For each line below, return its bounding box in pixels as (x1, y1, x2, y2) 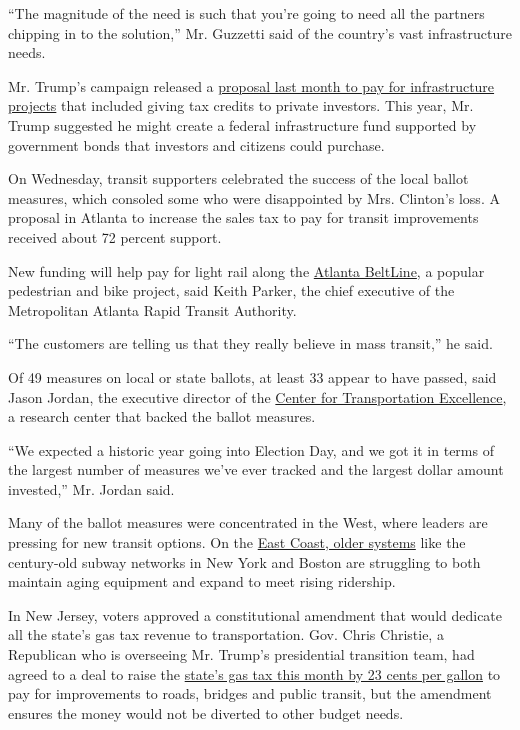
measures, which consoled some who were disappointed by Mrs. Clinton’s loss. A (8, 187, 500, 208)
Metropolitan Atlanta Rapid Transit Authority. (8, 299, 297, 320)
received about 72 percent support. (8, 226, 222, 247)
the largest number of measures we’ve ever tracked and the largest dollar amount (8, 459, 504, 480)
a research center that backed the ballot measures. (8, 406, 316, 427)
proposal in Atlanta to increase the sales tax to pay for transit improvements (8, 207, 479, 228)
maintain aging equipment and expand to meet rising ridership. (8, 571, 396, 592)
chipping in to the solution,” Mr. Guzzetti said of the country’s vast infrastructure (8, 22, 512, 43)
